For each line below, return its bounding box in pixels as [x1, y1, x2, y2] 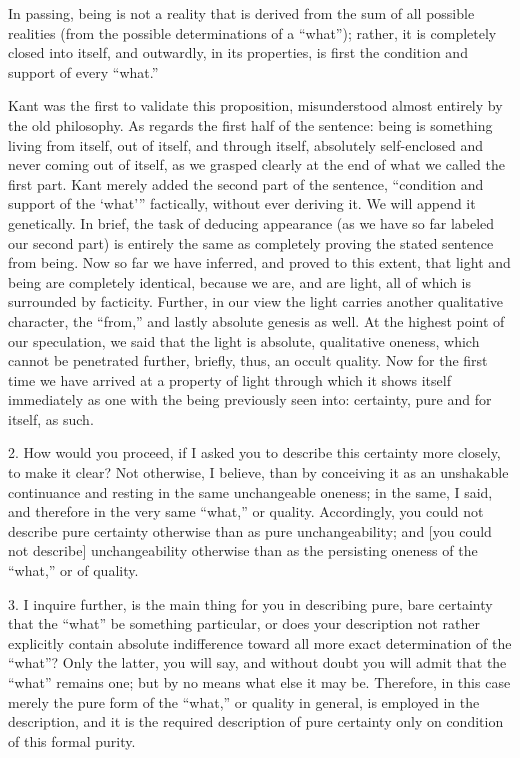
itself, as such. [8, 408, 94, 429]
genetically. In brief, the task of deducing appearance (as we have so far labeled [8, 212, 495, 233]
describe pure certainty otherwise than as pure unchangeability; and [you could [8, 520, 492, 541]
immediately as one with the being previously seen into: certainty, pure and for [8, 389, 492, 410]
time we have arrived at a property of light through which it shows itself [8, 369, 451, 390]
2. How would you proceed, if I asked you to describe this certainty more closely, [8, 442, 501, 463]
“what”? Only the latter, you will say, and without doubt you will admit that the [8, 652, 507, 673]
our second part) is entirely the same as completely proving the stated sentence [8, 232, 494, 253]
